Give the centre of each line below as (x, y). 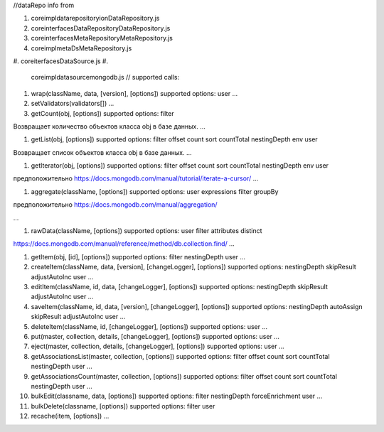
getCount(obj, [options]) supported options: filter (102, 113)
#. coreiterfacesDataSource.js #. (61, 61)
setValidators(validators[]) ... (73, 104)
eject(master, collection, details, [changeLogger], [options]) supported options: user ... (158, 346)
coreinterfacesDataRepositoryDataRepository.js (101, 28)
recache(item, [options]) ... (70, 416)
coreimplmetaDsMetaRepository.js (81, 48)
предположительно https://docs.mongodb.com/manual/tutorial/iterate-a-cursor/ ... (136, 178)
